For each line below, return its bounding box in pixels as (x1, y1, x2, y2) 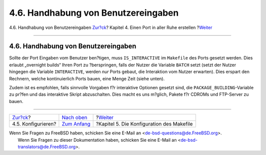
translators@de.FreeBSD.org (18, 144, 76, 150)
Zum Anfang (62, 121, 91, 128)
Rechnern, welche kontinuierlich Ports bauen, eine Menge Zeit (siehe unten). (9, 76, 165, 81)
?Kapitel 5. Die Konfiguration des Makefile (96, 121, 193, 128)
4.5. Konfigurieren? (12, 121, 57, 128)
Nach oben (62, 114, 88, 121)
